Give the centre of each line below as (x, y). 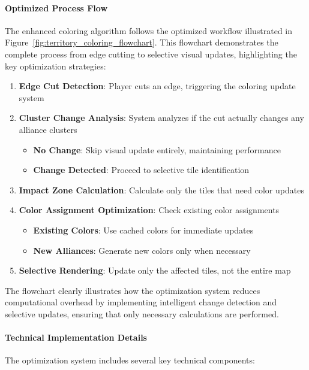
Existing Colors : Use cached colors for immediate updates (143, 230)
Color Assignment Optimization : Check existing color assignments (149, 210)
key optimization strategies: (55, 66)
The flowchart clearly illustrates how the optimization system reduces (133, 290)
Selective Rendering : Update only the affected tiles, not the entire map (155, 270)
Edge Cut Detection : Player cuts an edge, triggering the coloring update (157, 86)
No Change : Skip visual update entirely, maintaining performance (157, 149)
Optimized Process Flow (56, 7)
